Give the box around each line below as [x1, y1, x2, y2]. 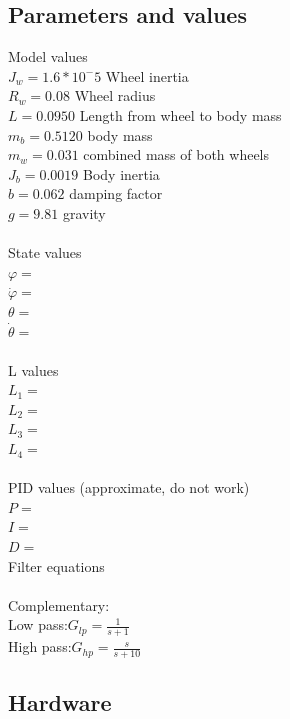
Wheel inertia [105, 65, 189, 86]
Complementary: [8, 594, 110, 615]
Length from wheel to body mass [79, 104, 282, 125]
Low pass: [8, 614, 68, 635]
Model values [8, 46, 88, 67]
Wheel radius [74, 85, 156, 106]
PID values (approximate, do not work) [8, 477, 250, 498]
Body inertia [82, 163, 160, 184]
